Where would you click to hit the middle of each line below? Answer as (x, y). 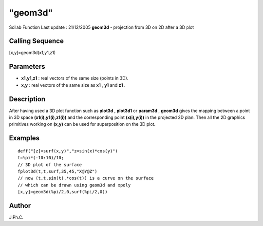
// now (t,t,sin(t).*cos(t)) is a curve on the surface (86, 178)
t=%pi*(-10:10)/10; (41, 158)
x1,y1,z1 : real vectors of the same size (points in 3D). (75, 78)
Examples (24, 138)
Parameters (27, 66)
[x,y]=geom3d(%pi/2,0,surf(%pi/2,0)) (63, 192)
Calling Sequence (37, 41)
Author (20, 206)
